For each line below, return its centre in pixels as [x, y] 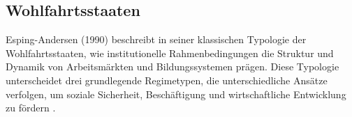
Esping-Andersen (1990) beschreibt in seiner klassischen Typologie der [156, 39]
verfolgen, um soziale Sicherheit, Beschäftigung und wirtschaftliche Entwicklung [176, 94]
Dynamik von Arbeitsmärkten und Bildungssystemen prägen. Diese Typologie [173, 67]
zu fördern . [31, 108]
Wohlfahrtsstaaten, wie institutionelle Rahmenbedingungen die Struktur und [170, 53]
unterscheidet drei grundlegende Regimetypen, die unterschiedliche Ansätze [167, 80]
